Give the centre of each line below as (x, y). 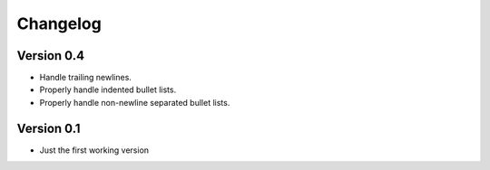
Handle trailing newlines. (85, 78)
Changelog (59, 24)
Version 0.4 (51, 56)
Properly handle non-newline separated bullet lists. (135, 102)
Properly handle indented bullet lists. (108, 90)
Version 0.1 (49, 128)
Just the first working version (94, 150)
